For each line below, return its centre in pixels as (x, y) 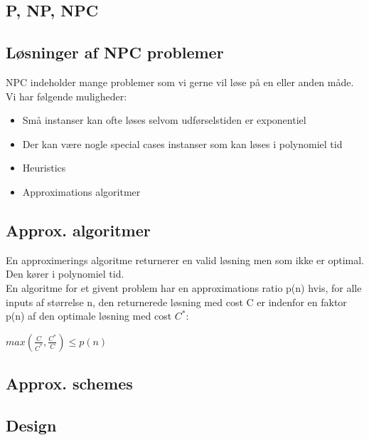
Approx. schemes (69, 383)
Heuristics (44, 168)
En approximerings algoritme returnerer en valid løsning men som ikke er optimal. (185, 260)
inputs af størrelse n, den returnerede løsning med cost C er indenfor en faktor (176, 302)
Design (31, 425)
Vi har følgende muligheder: (66, 96)
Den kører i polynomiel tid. (65, 274)
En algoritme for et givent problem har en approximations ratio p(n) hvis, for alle (184, 287)
